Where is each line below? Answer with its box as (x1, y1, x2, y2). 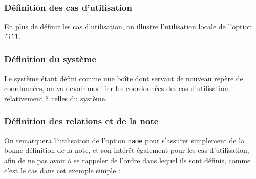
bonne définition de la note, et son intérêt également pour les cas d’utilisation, (4, 145, 249, 155)
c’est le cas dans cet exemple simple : (4, 165, 120, 175)
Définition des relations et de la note (4, 115, 159, 127)
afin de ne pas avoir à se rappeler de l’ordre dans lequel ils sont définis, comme (4, 154, 251, 165)
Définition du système (4, 53, 97, 65)
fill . (4, 31, 21, 41)
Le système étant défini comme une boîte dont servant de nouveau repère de (4, 73, 243, 83)
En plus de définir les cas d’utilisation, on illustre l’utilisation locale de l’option (4, 21, 252, 32)
